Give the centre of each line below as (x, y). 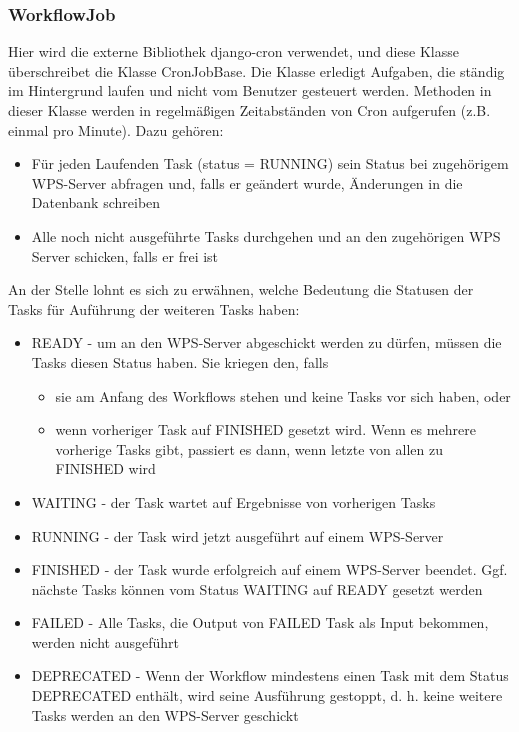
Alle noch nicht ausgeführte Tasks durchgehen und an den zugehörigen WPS (266, 235)
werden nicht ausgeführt (105, 641)
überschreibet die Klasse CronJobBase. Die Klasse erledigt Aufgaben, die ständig (256, 70)
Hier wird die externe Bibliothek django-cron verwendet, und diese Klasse (233, 51)
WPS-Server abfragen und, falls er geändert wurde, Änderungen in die (247, 182)
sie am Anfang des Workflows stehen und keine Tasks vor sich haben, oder (283, 395)
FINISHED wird (105, 468)
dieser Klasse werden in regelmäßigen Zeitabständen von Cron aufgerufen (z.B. (249, 110)
